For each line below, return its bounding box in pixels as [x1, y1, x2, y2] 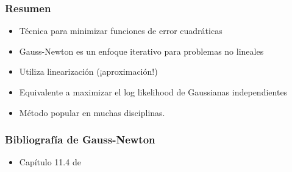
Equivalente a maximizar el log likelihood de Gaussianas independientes [19, 86, 288, 98]
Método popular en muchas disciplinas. [19, 106, 165, 119]
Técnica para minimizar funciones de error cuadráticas [19, 24, 223, 37]
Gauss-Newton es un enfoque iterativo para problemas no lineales [19, 44, 264, 57]
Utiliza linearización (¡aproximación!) [19, 65, 158, 78]
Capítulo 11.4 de [19, 156, 81, 168]
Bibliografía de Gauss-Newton [5, 132, 155, 147]
